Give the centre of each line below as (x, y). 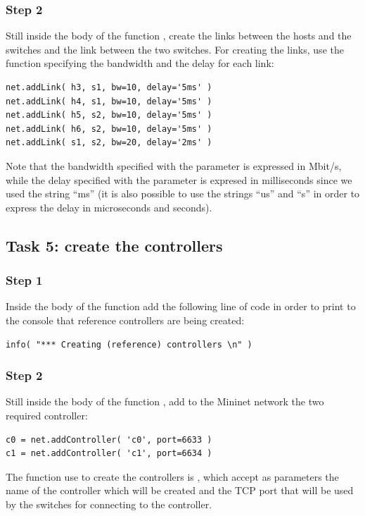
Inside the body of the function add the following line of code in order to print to (181, 306)
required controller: (47, 415)
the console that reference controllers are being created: (125, 320)
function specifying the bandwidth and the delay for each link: (140, 63)
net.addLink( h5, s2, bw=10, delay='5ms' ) (109, 115)
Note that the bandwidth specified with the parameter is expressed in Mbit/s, (174, 165)
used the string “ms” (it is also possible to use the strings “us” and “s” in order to (183, 193)
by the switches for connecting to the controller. (109, 504)
